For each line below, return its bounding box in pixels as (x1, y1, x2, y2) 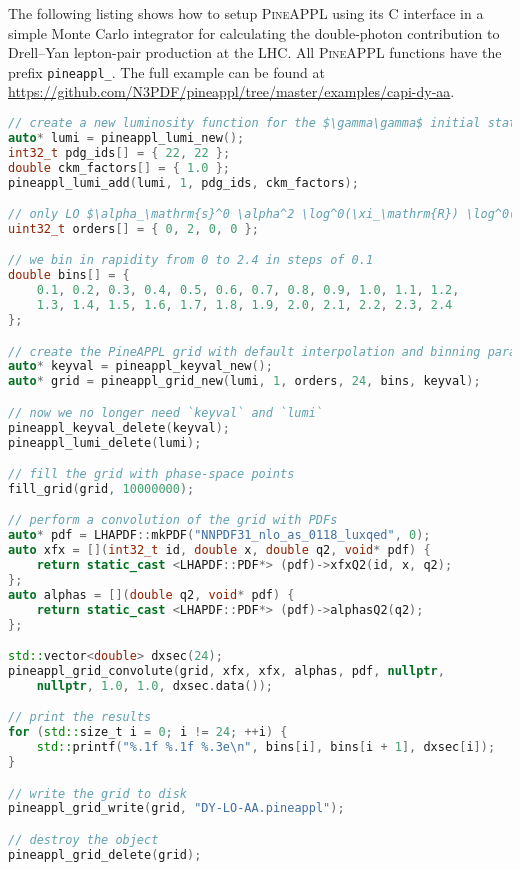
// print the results (8, 710, 152, 725)
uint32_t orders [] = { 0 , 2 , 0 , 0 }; (8, 221, 259, 236)
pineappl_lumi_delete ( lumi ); (8, 435, 202, 450)
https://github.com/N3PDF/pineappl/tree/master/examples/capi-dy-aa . (8, 81, 455, 102)
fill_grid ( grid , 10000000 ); (8, 481, 195, 496)
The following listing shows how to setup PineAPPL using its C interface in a (8, 3, 484, 23)
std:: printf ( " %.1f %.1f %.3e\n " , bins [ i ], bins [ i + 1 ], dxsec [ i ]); (36, 740, 496, 755)
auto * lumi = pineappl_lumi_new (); (8, 130, 245, 145)
